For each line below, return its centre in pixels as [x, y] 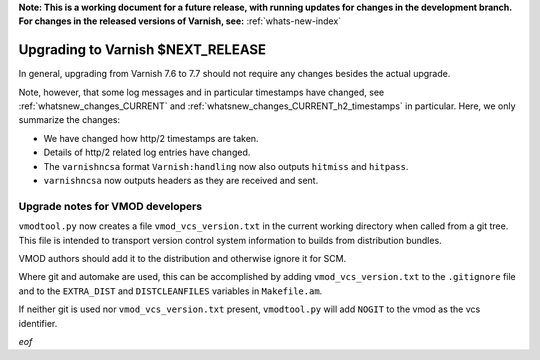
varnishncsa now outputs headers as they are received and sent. [181, 181]
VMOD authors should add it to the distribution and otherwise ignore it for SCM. [182, 258]
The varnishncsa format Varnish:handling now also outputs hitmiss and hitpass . [226, 166]
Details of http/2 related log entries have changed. [147, 152]
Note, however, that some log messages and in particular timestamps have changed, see [201, 92]
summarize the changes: [69, 120]
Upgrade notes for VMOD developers [110, 206]
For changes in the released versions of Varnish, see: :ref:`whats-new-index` [180, 21]
